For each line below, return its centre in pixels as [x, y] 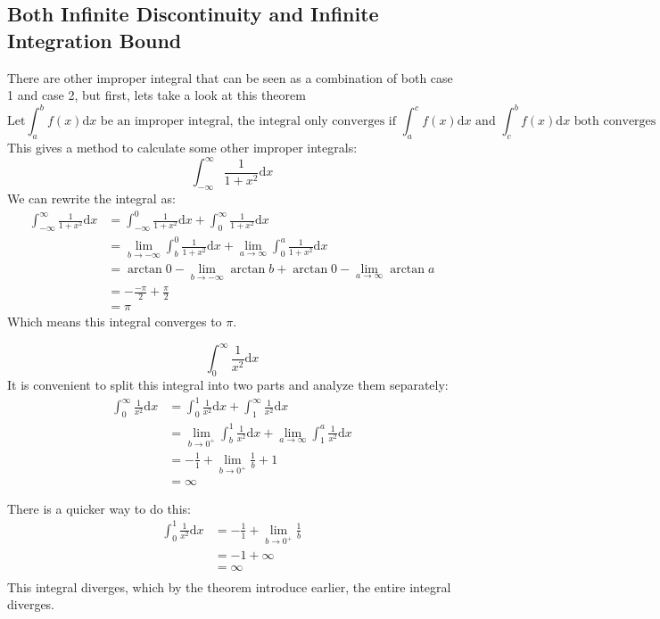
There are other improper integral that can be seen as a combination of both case [230, 77]
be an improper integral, [167, 122]
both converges [615, 122]
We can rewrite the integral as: [91, 198]
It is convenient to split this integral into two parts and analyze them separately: [228, 385]
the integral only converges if [317, 122]
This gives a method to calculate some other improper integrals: [182, 148]
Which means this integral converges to [115, 322]
